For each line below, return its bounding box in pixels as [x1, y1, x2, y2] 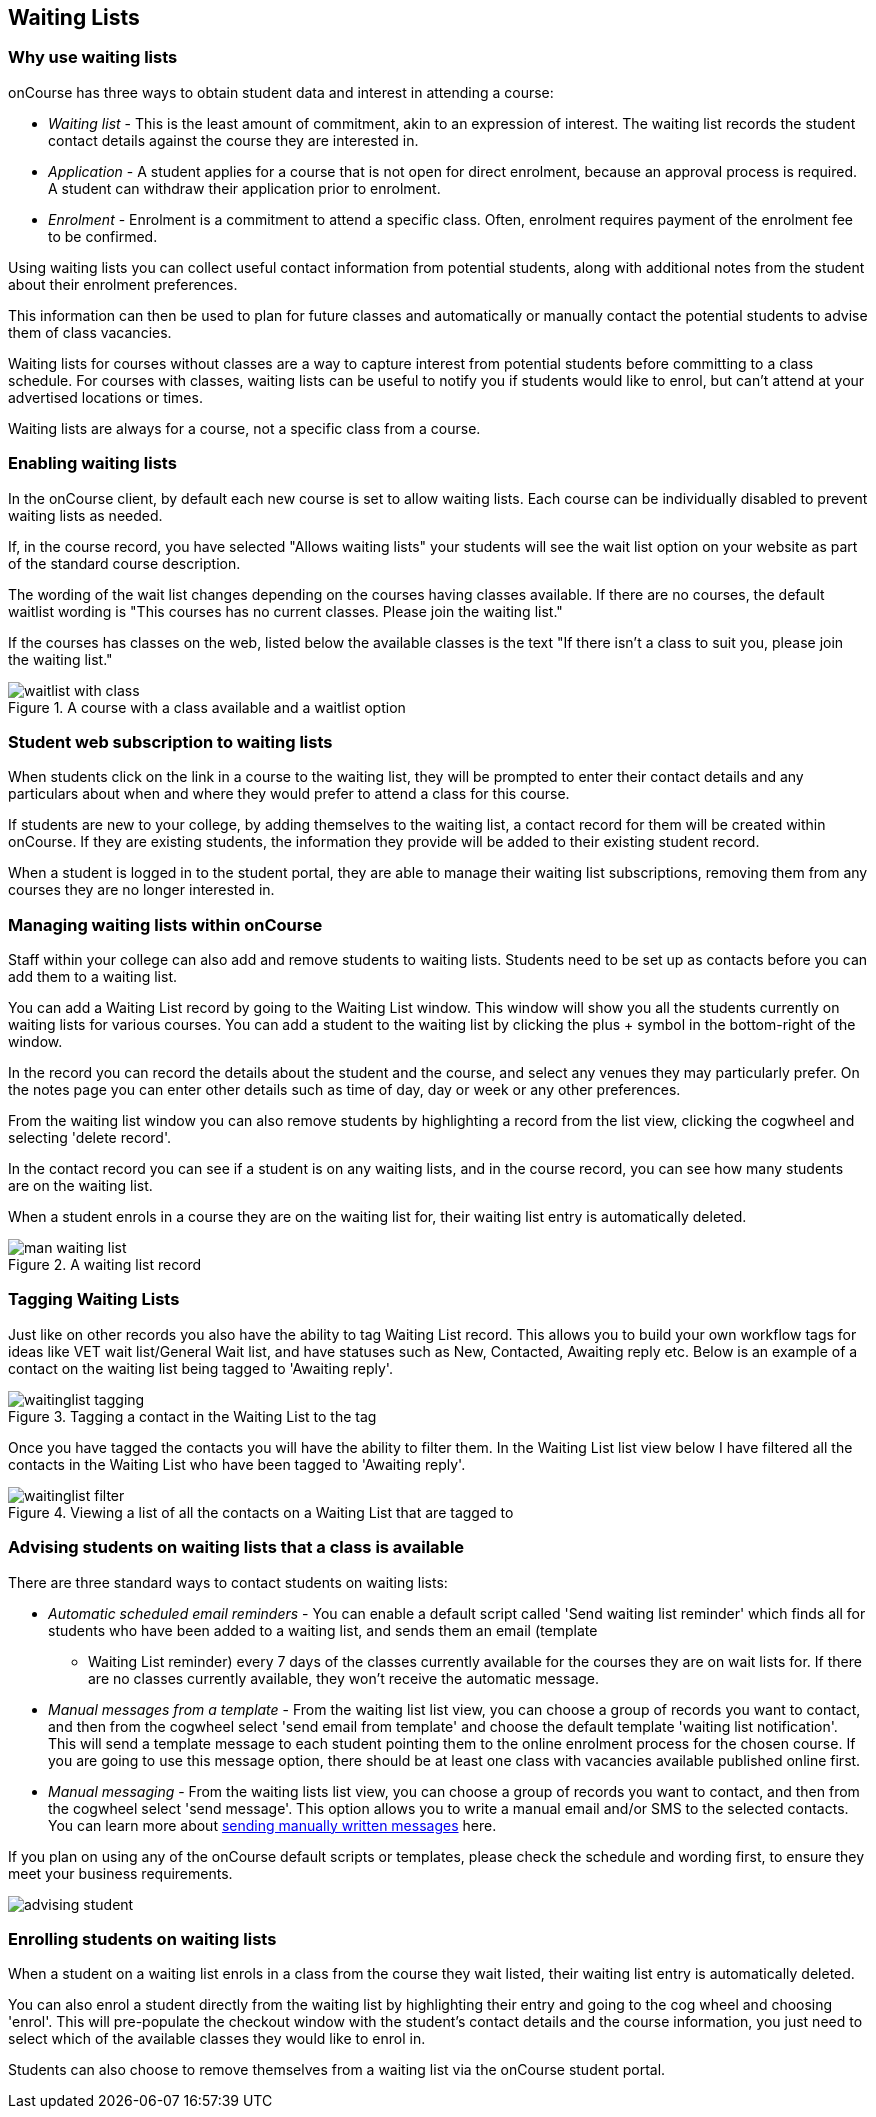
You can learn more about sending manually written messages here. [48, 1816, 497, 1834]
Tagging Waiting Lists [8, 1289, 180, 1310]
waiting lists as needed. [8, 506, 163, 524]
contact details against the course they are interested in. [48, 131, 419, 149]
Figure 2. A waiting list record [8, 1256, 202, 1274]
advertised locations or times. [8, 388, 203, 406]
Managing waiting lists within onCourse [8, 914, 323, 935]
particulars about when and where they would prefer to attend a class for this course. [8, 785, 570, 803]
